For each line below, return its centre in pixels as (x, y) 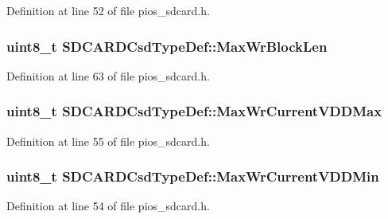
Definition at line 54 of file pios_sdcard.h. (108, 206)
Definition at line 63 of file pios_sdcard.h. (108, 75)
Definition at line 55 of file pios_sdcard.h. (108, 141)
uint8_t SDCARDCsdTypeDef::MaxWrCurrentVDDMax (194, 111)
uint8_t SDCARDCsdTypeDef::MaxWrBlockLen (167, 46)
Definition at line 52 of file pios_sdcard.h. (108, 10)
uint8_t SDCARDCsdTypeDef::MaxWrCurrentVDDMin (193, 176)
